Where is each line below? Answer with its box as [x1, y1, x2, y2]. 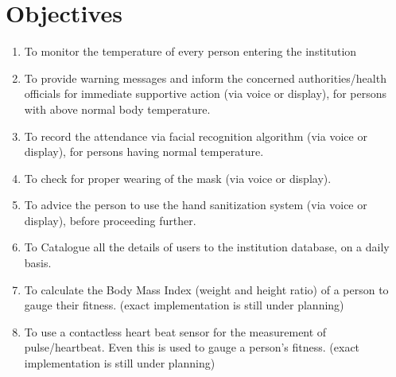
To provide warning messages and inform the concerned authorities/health [24, 69, 386, 86]
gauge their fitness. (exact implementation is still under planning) [24, 297, 344, 313]
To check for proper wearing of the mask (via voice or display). [24, 169, 332, 186]
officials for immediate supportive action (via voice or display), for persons [24, 85, 386, 102]
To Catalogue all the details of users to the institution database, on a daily [24, 239, 390, 255]
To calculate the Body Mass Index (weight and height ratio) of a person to [24, 281, 389, 297]
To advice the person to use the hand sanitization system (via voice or [24, 196, 367, 213]
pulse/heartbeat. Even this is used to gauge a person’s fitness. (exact [24, 339, 360, 356]
